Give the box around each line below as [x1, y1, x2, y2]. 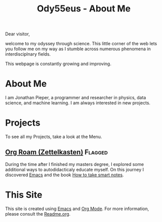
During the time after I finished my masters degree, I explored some [5, 161, 144, 167]
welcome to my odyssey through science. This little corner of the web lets [5, 41, 157, 47]
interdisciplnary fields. [5, 51, 51, 57]
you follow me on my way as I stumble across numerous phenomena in [5, 46, 151, 52]
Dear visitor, [5, 31, 30, 37]
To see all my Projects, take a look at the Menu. [5, 134, 102, 140]
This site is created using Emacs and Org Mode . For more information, [5, 206, 150, 212]
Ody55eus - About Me [36, 3, 131, 14]
